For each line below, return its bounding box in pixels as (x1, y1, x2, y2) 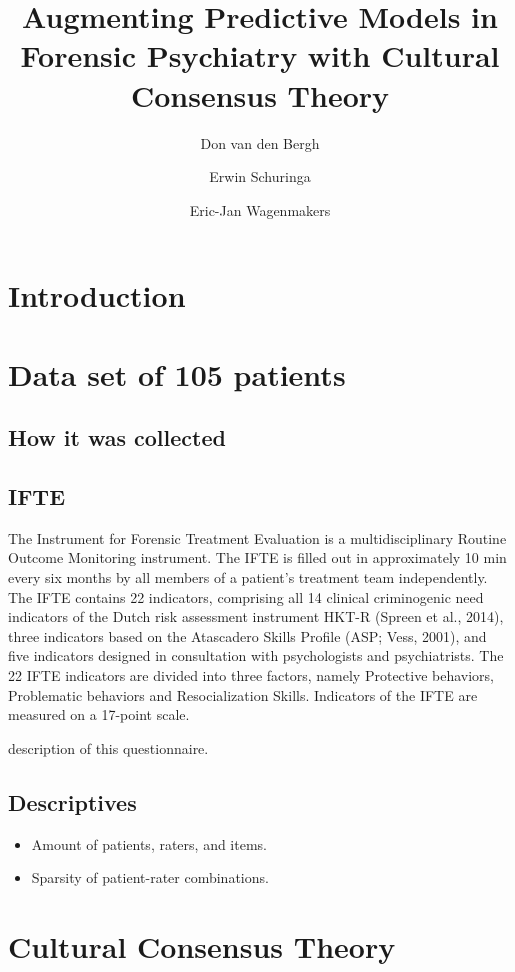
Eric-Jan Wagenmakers (189, 199, 331, 220)
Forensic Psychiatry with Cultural (20, 35, 500, 76)
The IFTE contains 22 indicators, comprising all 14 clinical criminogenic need (8, 586, 484, 607)
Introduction (8, 275, 186, 316)
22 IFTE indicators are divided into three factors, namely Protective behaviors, (8, 664, 495, 685)
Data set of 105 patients (8, 353, 346, 394)
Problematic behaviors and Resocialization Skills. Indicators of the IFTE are (8, 684, 478, 705)
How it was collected (8, 422, 226, 453)
